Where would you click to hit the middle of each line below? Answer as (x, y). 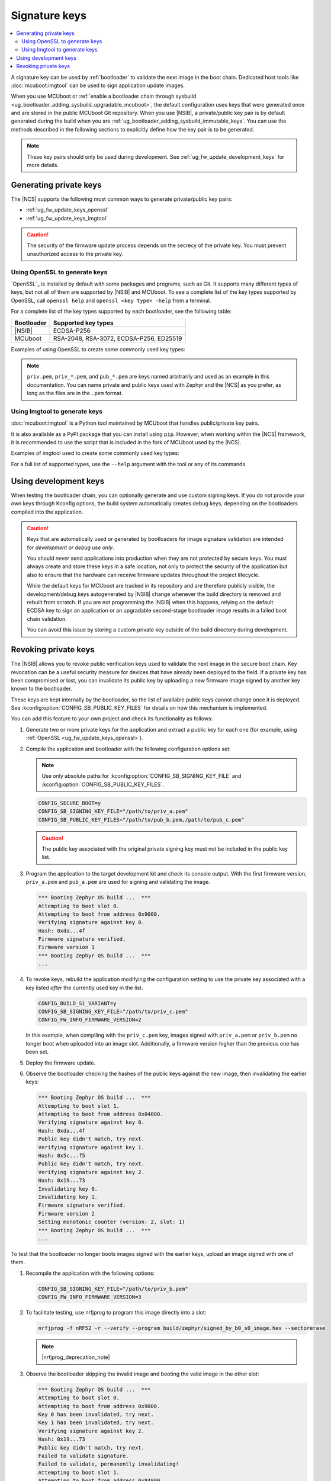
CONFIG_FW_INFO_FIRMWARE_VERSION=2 (90, 1020)
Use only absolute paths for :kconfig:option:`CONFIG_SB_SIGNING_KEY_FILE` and (142, 776)
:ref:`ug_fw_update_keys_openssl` (67, 210)
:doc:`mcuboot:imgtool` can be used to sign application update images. (98, 85)
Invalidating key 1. (68, 1197)
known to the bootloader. (41, 689)
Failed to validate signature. (84, 1456)
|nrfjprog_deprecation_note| (76, 1357)
